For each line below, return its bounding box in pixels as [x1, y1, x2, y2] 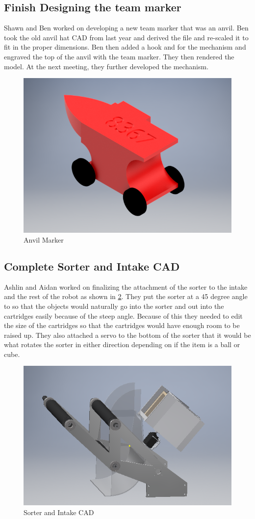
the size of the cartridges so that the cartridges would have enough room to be [4, 320, 240, 330]
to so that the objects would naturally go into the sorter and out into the [4, 300, 224, 311]
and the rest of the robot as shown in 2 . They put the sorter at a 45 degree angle [4, 291, 248, 301]
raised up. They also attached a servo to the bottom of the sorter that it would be [4, 329, 251, 340]
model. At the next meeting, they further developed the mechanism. [4, 61, 209, 71]
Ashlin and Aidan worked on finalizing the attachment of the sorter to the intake [4, 281, 248, 292]
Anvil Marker [24, 234, 64, 245]
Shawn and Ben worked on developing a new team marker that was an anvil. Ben [4, 23, 249, 33]
